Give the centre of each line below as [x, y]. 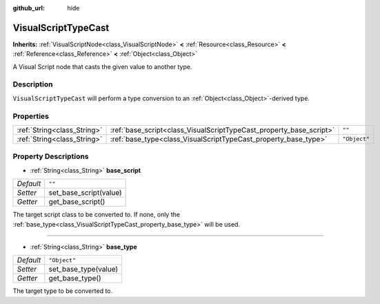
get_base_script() [77, 202]
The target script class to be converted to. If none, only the [97, 215]
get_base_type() [75, 278]
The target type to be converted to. [63, 291]
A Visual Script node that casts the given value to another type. [102, 66]
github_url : [29, 8]
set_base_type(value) [83, 269]
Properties [31, 116]
